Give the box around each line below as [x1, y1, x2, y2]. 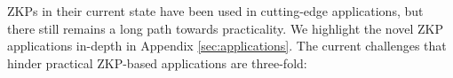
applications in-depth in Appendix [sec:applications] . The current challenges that [7, 36, 447, 55]
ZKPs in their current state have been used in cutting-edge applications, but [7, 2, 424, 19]
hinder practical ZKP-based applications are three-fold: [7, 53, 307, 72]
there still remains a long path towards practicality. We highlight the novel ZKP [7, 19, 443, 37]
